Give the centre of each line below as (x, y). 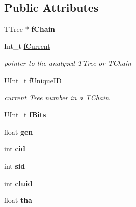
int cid (15, 149)
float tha (18, 200)
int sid (15, 165)
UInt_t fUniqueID (33, 80)
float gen (19, 131)
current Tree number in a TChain (57, 97)
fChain (43, 29)
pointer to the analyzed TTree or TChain (68, 63)
